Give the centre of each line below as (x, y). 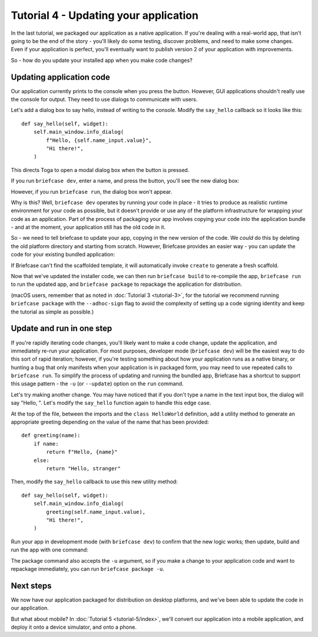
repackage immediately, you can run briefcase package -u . (87, 569)
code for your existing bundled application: (63, 255)
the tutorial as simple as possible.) (52, 312)
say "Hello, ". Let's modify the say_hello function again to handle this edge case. (111, 403)
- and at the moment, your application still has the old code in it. (88, 227)
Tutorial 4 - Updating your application (105, 15)
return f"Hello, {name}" (82, 452)
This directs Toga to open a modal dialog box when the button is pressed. (100, 170)
